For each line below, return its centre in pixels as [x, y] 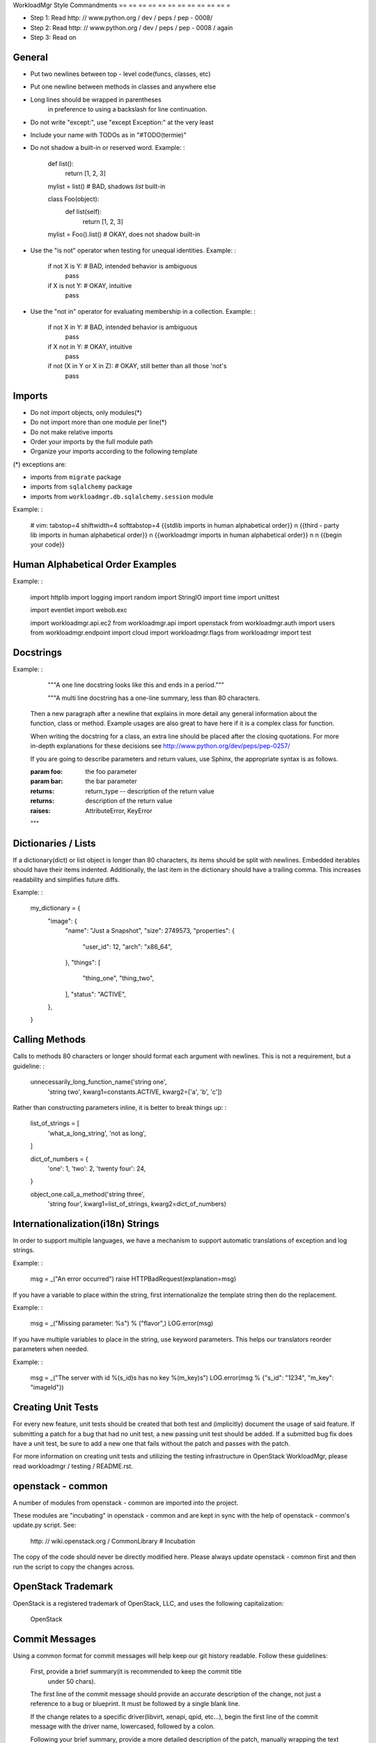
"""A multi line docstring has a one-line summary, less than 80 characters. [154, 698]
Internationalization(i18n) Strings [86, 1224]
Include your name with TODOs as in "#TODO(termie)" [109, 135]
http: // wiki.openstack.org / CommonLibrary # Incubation [113, 1541]
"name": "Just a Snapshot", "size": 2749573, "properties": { [150, 931]
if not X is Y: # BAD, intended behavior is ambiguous [123, 266]
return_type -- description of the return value [150, 791]
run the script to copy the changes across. [74, 1567]
